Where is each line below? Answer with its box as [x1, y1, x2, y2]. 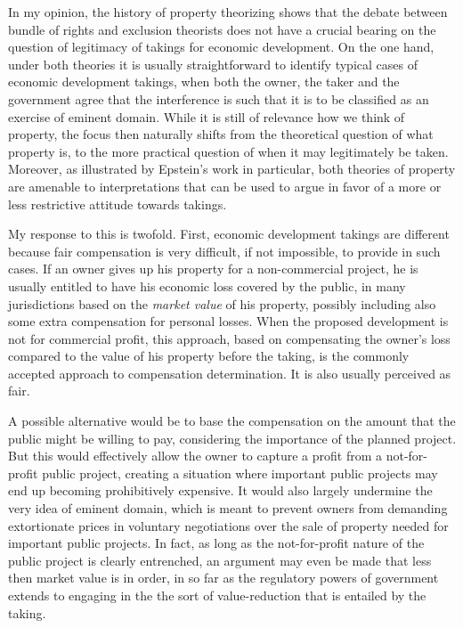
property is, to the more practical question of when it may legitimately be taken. [8, 142, 449, 160]
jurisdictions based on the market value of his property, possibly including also [8, 294, 436, 313]
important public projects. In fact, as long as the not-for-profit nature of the [8, 534, 425, 552]
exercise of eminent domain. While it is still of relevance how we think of [8, 107, 405, 126]
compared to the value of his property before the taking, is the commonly [8, 347, 410, 365]
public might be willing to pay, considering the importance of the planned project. [8, 428, 457, 447]
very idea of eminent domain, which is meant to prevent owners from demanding [8, 499, 448, 518]
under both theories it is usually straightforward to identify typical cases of [8, 54, 418, 73]
